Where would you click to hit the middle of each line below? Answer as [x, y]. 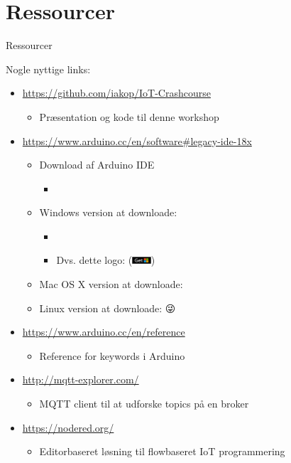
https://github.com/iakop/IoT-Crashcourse [116, 93]
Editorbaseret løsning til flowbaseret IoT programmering [162, 451]
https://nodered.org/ [68, 427]
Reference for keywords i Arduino [112, 355]
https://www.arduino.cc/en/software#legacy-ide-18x [137, 140]
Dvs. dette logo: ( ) [106, 260]
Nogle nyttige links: [48, 69]
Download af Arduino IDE [97, 165]
